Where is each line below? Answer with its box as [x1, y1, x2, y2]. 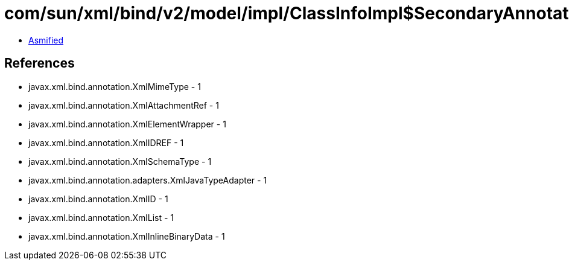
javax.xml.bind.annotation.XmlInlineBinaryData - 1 [28, 231, 225, 241]
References [4, 56, 75, 71]
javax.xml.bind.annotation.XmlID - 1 [28, 193, 168, 204]
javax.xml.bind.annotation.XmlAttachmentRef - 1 [28, 100, 219, 110]
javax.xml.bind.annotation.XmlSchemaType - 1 [28, 156, 212, 167]
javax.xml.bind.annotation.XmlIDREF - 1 [28, 137, 184, 148]
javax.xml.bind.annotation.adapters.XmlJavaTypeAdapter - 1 [28, 174, 267, 185]
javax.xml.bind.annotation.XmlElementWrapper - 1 [28, 118, 226, 129]
